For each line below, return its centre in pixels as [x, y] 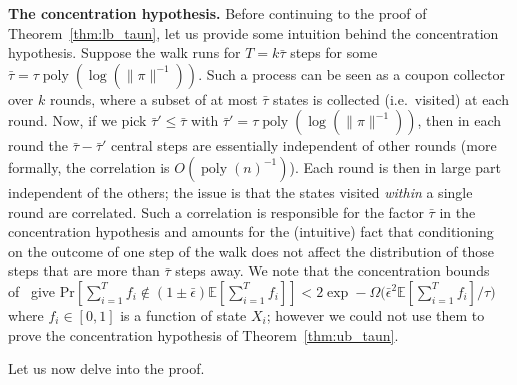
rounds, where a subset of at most [153, 98]
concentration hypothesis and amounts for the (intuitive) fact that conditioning [251, 231]
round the [38, 145]
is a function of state [183, 314]
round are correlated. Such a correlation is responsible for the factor [216, 211]
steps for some [334, 52]
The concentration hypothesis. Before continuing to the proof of [217, 13]
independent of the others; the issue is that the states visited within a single [240, 191]
